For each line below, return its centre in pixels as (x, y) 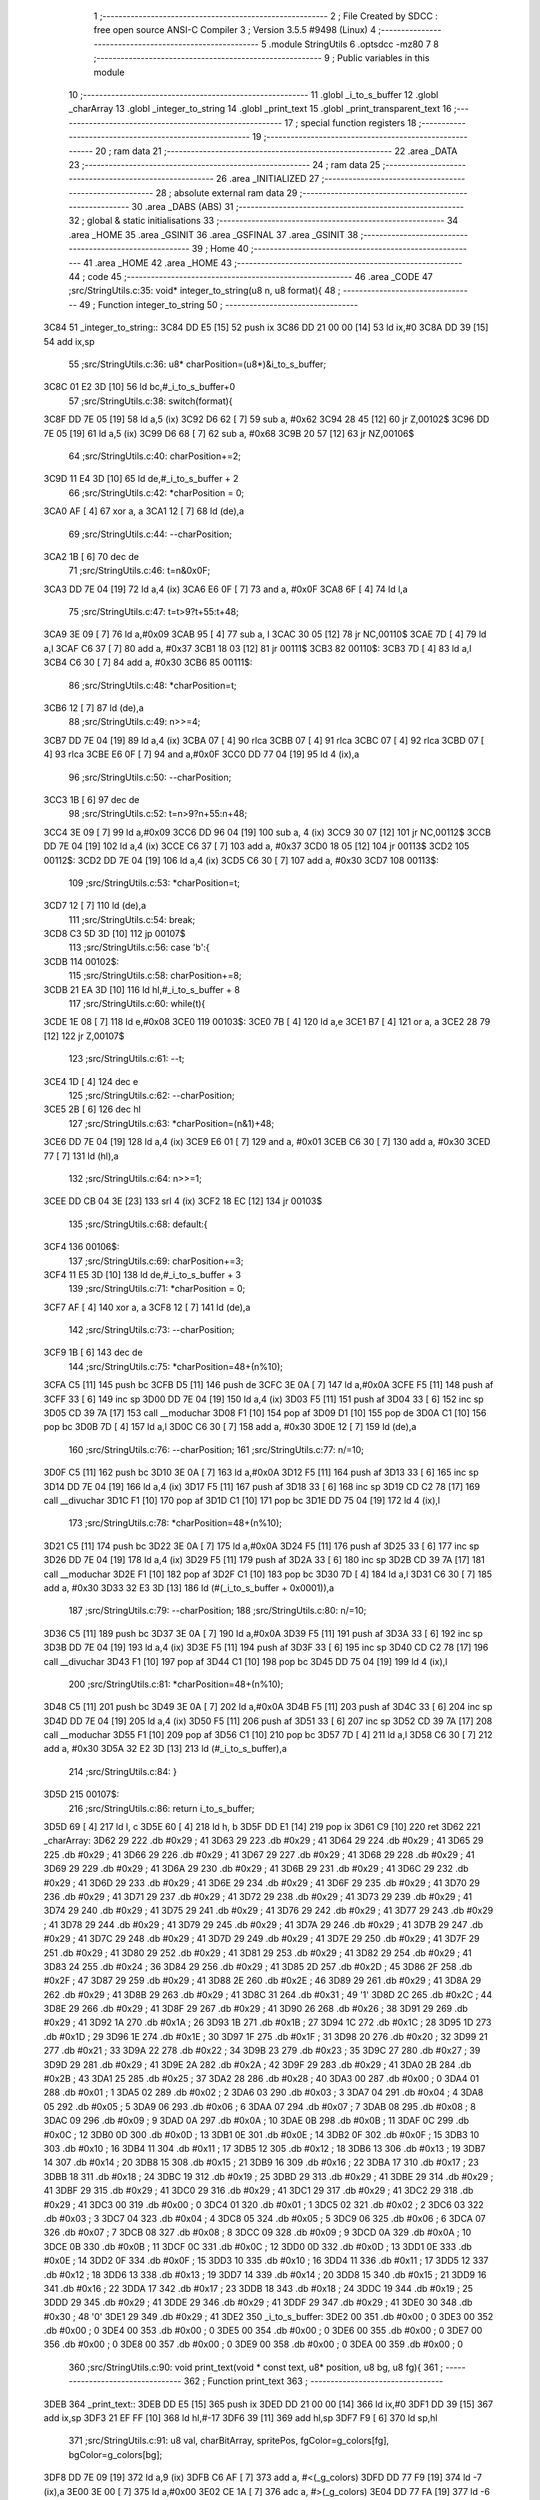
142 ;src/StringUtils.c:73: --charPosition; (151, 1330)
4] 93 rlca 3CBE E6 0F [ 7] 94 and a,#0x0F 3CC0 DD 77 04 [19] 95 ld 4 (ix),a (201, 754)
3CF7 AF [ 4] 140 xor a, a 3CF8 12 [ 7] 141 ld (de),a (147, 1307)
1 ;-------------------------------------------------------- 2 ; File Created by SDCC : (266, 16)
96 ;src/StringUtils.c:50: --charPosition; (150, 777)
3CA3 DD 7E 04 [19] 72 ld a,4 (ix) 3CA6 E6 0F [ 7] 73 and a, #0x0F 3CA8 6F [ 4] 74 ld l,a (226, 589)
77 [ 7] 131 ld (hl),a (81, 1156)
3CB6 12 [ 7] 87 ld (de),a (93, 708)
